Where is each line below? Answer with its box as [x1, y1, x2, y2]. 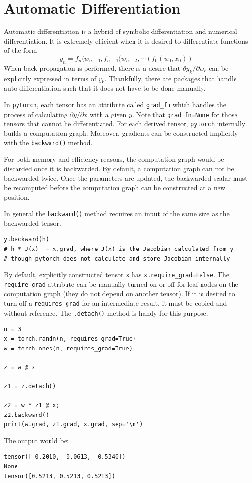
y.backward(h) [4, 236, 50, 243]
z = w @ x [4, 364, 35, 371]
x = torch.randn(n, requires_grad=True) [4, 335, 136, 342]
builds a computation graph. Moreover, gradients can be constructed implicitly [4, 128, 238, 138]
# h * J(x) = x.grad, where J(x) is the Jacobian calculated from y [4, 245, 234, 252]
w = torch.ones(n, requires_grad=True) [4, 345, 133, 352]
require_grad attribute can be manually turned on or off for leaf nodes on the [4, 279, 238, 289]
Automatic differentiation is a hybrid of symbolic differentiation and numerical [4, 26, 237, 36]
